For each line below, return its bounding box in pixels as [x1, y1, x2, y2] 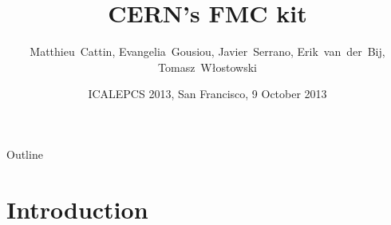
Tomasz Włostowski [158, 58, 257, 75]
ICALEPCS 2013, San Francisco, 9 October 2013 [88, 85, 327, 102]
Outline [6, 145, 43, 162]
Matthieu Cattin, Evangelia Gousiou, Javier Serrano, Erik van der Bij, [30, 43, 385, 60]
